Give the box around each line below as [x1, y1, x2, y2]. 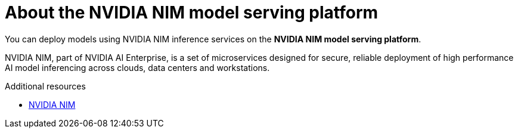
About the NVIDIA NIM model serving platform [5, 2, 379, 23]
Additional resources [5, 81, 86, 91]
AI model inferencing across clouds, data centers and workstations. [5, 62, 270, 73]
